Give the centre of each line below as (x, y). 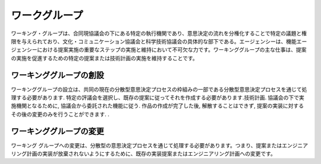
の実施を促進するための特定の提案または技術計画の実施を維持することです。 (105, 58)
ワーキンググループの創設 (57, 75)
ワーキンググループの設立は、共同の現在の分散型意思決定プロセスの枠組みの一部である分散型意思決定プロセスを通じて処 (159, 89)
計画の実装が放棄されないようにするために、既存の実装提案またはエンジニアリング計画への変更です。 (151, 154)
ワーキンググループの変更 (57, 131)
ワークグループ (47, 15)
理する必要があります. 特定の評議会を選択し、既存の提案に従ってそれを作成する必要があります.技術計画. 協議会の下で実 (158, 97)
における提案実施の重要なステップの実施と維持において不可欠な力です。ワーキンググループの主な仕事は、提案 (171, 50)
